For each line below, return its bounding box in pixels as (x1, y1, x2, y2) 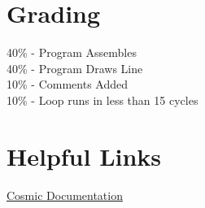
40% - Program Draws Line (7, 59, 143, 76)
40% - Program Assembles (7, 44, 137, 61)
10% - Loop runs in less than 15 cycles (7, 91, 198, 108)
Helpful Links (7, 139, 162, 172)
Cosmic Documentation (7, 186, 123, 203)
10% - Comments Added (7, 76, 128, 93)
